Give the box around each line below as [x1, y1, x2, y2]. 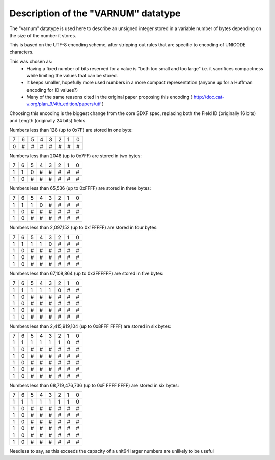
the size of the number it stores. [9, 32, 76, 38]
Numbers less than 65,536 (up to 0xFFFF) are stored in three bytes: [9, 185, 151, 191]
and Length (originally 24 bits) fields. [9, 118, 87, 124]
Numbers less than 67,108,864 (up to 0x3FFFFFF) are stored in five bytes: [9, 270, 164, 277]
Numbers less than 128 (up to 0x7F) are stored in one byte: [9, 127, 133, 133]
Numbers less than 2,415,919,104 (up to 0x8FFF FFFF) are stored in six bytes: [9, 323, 172, 329]
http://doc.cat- [194, 94, 224, 100]
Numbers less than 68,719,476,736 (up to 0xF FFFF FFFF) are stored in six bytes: [9, 382, 179, 388]
